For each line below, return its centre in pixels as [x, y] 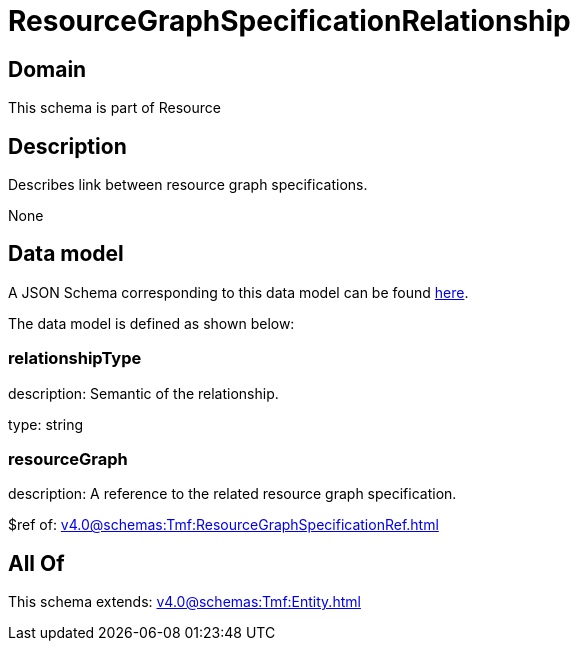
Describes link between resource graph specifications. [188, 185]
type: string [46, 424]
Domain [47, 69]
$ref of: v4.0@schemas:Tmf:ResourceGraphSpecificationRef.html [223, 525]
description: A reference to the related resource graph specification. [232, 494]
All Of [36, 563]
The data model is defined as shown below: [151, 323]
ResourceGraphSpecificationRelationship [289, 21]
